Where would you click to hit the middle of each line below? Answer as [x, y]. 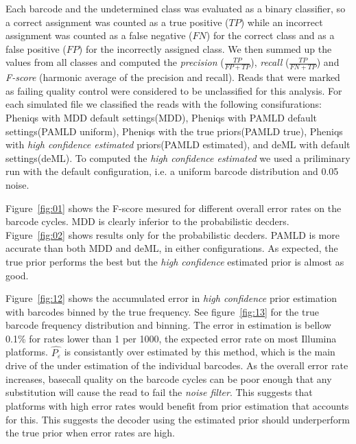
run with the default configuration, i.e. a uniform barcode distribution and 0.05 [172, 171]
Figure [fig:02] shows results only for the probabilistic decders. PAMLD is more [173, 234]
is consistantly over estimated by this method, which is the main [200, 352]
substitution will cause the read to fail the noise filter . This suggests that [159, 392]
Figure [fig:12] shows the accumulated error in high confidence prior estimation [171, 298]
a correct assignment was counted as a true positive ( [117, 22]
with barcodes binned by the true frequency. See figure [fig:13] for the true [162, 311]
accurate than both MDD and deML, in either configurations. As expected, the [172, 248]
